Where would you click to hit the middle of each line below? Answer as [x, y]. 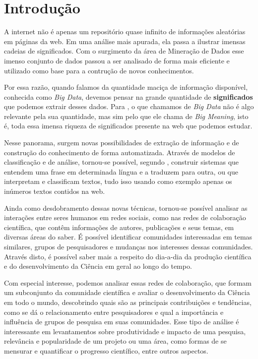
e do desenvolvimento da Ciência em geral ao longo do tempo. [98, 266]
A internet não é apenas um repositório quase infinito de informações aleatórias [125, 31]
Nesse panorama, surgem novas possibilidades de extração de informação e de [122, 143]
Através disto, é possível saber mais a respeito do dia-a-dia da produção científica [128, 256]
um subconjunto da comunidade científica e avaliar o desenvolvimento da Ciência [127, 292]
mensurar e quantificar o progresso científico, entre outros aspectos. [106, 350]
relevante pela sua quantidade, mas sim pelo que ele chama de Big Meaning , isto [126, 116]
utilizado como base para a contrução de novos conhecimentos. [99, 70]
